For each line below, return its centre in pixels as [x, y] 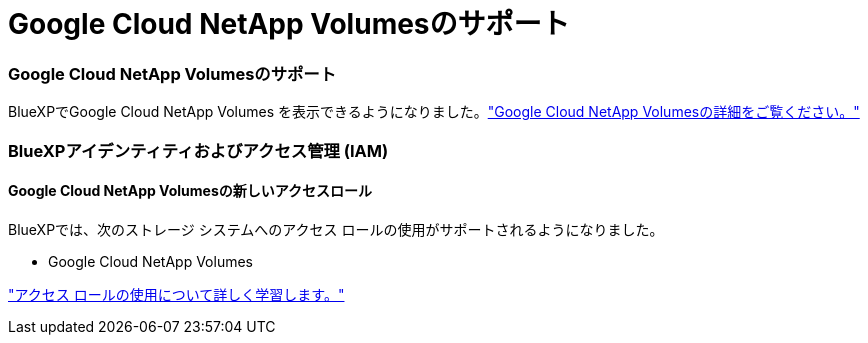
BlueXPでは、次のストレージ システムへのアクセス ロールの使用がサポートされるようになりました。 [336, 229]
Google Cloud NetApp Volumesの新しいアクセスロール [190, 191]
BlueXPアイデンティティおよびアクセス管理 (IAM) [198, 150]
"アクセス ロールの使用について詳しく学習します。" [176, 294]
